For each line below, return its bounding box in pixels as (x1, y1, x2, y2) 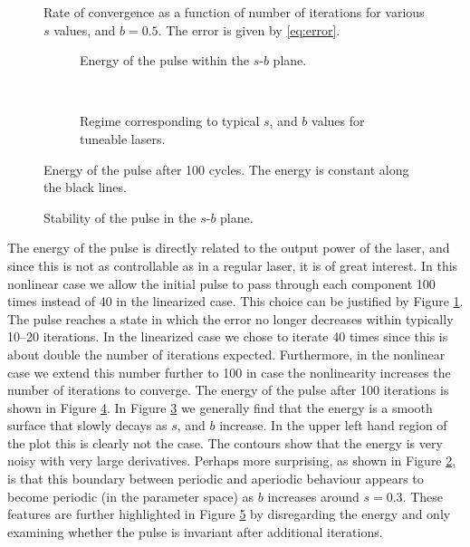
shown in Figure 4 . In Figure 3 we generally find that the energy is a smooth (7, 398, 433, 417)
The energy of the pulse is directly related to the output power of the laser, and (7, 238, 450, 257)
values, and (53, 20, 116, 39)
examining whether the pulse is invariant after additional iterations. (7, 522, 383, 541)
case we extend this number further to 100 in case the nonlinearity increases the (7, 362, 451, 381)
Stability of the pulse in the (43, 207, 197, 226)
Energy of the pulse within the (80, 51, 249, 70)
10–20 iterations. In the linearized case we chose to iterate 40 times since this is (7, 327, 448, 346)
